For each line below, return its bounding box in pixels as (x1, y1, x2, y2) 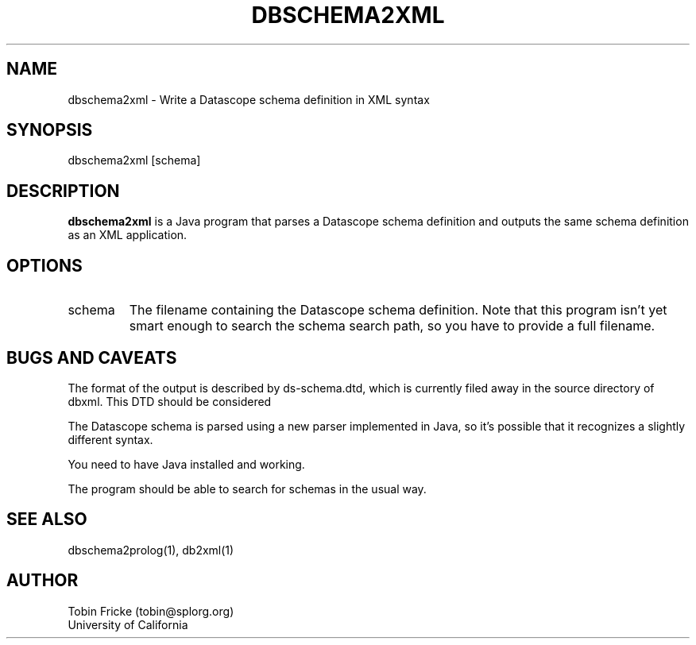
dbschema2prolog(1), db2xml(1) (68, 543, 234, 557)
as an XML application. (68, 228, 188, 242)
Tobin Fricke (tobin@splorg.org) (68, 604, 234, 618)
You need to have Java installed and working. (68, 457, 305, 471)
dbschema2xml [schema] (68, 153, 201, 168)
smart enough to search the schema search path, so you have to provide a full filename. (129, 318, 655, 334)
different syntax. (68, 432, 153, 446)
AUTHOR (6, 570, 79, 591)
